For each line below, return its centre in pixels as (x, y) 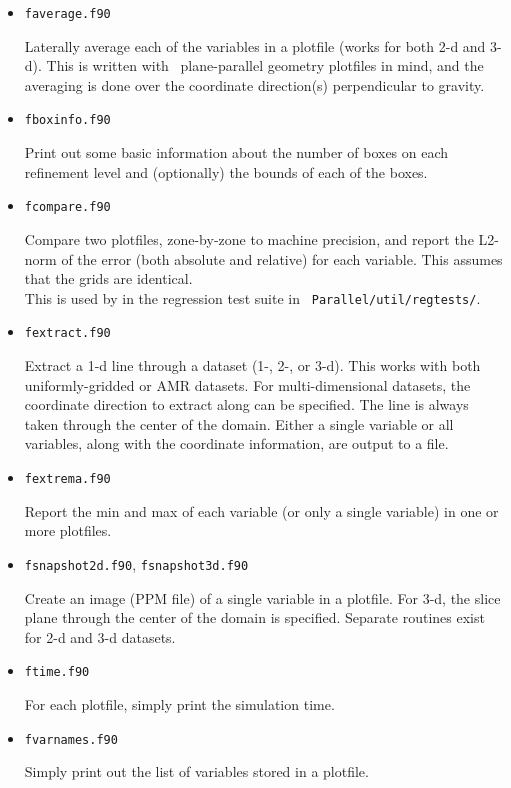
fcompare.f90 (67, 207)
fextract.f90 (67, 333)
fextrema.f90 (67, 479)
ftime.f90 (57, 672)
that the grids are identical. (108, 278)
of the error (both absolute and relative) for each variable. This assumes (282, 258)
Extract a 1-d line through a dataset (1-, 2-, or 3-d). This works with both (252, 365)
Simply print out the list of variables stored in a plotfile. (196, 771)
